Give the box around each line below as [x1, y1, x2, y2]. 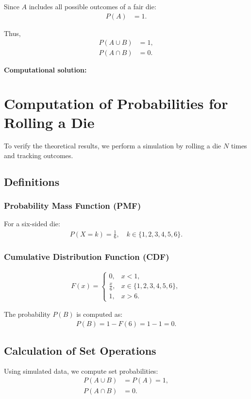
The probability [4, 309, 50, 319]
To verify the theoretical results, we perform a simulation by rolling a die [4, 141, 221, 151]
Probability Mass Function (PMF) [4, 199, 141, 212]
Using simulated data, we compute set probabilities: [4, 365, 158, 376]
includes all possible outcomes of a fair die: [29, 1, 156, 11]
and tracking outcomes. [4, 150, 73, 160]
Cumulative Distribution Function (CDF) [4, 251, 169, 263]
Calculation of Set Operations [4, 343, 156, 358]
